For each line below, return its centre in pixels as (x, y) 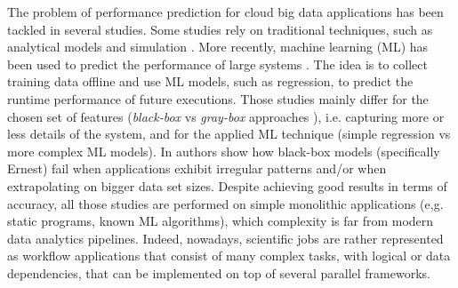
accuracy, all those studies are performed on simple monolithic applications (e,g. (225, 203)
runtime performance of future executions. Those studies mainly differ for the (218, 98)
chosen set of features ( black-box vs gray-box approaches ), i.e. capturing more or (226, 116)
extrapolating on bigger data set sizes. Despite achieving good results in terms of (227, 185)
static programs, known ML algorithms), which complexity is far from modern (221, 221)
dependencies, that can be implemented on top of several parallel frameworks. (219, 272)
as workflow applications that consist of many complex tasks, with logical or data (229, 256)
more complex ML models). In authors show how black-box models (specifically (224, 151)
